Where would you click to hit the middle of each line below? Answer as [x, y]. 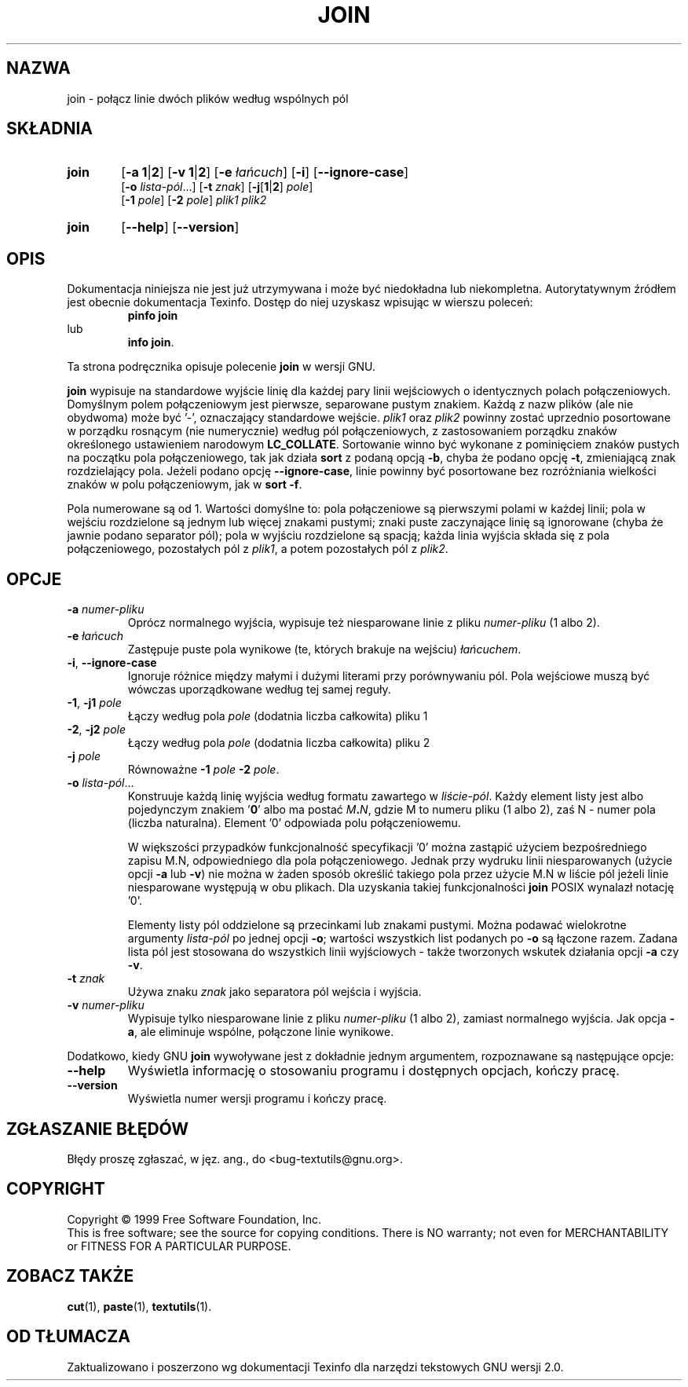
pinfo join [153, 316]
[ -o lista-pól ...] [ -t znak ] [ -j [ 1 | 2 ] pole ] [217, 187]
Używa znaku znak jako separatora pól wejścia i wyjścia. [274, 992]
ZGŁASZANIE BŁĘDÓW [98, 1129]
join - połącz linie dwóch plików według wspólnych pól [208, 98]
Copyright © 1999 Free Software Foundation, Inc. [194, 1219]
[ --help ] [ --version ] [180, 227]
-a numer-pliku [106, 609]
